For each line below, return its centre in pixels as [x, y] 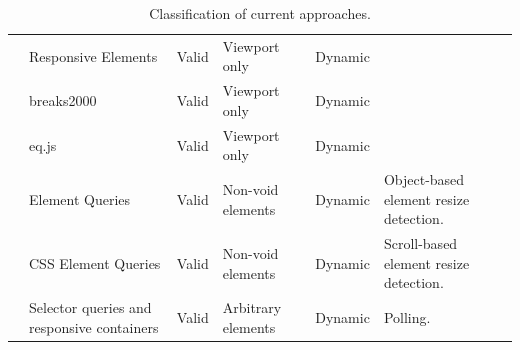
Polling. [407, 317]
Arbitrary [252, 307]
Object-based [424, 179]
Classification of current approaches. [260, 13]
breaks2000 [63, 100]
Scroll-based [420, 243]
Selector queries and [90, 307]
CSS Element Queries [95, 262]
